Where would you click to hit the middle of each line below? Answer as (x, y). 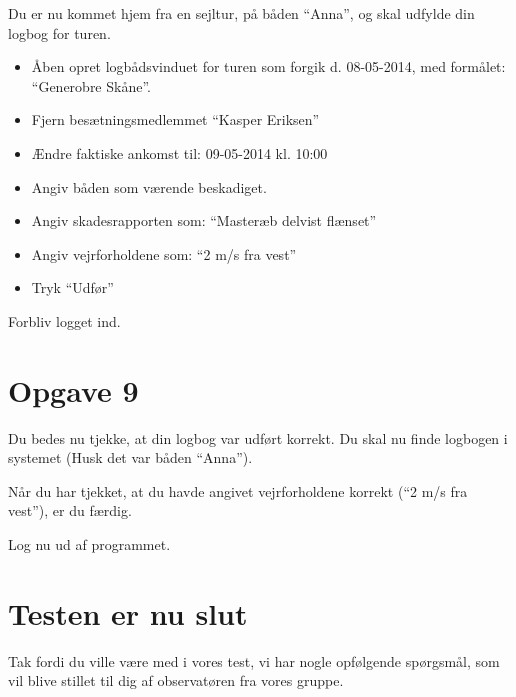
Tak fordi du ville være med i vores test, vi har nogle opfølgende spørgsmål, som (254, 660)
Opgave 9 (73, 389)
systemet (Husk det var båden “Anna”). (130, 457)
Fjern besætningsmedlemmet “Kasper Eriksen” (175, 119)
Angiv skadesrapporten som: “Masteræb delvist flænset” (204, 220)
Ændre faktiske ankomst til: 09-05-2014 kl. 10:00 (179, 152)
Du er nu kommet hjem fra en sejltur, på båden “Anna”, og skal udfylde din (241, 13)
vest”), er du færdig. (70, 510)
